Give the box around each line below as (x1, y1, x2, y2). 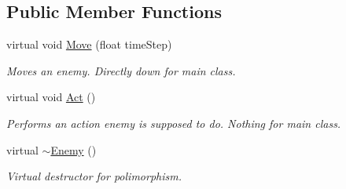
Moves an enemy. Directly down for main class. (6, 62, 236, 78)
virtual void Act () (6, 89, 96, 105)
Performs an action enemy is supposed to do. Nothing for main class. (6, 114, 341, 131)
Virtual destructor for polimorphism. (6, 168, 182, 184)
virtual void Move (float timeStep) (6, 36, 172, 53)
